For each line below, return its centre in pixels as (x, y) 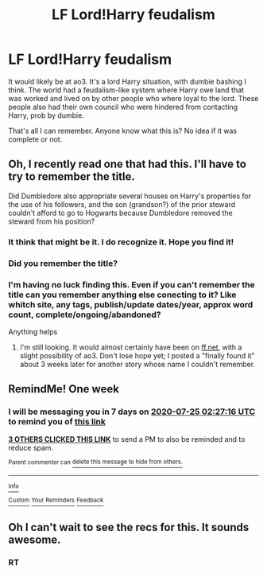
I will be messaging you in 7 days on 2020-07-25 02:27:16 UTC (132, 412)
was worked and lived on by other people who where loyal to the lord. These (133, 98)
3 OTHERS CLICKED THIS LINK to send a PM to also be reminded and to (127, 439)
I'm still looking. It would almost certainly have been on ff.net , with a (131, 347)
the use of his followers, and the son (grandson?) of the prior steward (122, 204)
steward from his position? (52, 221)
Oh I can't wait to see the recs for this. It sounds (129, 527)
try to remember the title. (72, 177)
